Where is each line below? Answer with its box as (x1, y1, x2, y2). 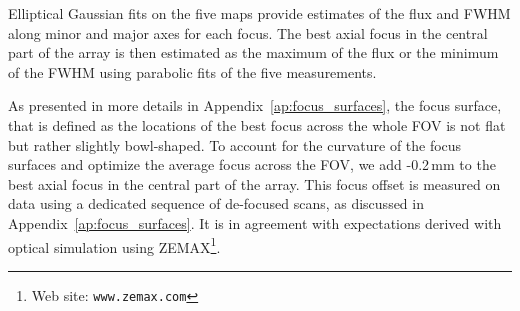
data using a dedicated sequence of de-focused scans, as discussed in (8, 193, 424, 214)
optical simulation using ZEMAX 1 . (8, 233, 221, 257)
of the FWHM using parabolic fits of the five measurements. (8, 61, 377, 82)
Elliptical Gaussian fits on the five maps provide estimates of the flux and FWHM (8, 3, 511, 23)
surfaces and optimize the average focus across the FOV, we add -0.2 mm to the (8, 154, 496, 175)
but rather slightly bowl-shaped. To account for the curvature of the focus (8, 134, 462, 155)
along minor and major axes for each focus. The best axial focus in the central (8, 22, 488, 43)
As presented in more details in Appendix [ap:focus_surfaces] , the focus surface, (8, 95, 502, 116)
